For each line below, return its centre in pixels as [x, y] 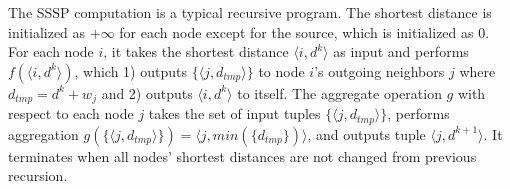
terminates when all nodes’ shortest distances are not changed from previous [242, 155]
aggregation [43, 133]
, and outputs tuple [366, 133]
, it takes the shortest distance [196, 51]
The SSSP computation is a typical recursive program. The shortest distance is [250, 12]
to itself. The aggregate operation [339, 92]
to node [281, 70]
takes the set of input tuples [234, 113]
